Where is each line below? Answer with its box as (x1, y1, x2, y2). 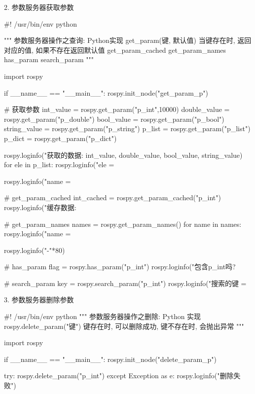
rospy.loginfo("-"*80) (4, 245, 65, 255)
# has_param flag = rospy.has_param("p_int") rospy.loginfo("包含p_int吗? (4, 261, 236, 272)
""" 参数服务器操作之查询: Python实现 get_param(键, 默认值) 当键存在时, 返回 (4, 35, 252, 45)
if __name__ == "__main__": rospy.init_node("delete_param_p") (4, 354, 217, 364)
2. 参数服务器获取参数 (4, 2, 74, 12)
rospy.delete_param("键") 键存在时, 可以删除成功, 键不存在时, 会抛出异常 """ (4, 321, 244, 331)
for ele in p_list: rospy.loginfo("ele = (4, 159, 114, 170)
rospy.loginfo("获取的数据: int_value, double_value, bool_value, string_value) (4, 149, 243, 160)
